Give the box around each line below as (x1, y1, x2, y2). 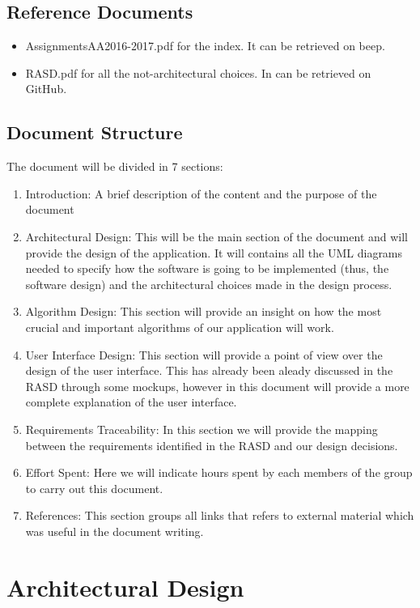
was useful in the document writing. (25, 522, 204, 539)
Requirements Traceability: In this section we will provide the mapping (25, 420, 378, 437)
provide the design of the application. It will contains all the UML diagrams (25, 244, 403, 261)
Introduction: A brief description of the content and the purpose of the (25, 185, 377, 202)
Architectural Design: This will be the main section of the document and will (25, 227, 409, 244)
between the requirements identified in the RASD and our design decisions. (25, 436, 398, 453)
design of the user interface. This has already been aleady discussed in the (25, 362, 393, 379)
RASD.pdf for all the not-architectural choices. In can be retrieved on (25, 64, 371, 81)
